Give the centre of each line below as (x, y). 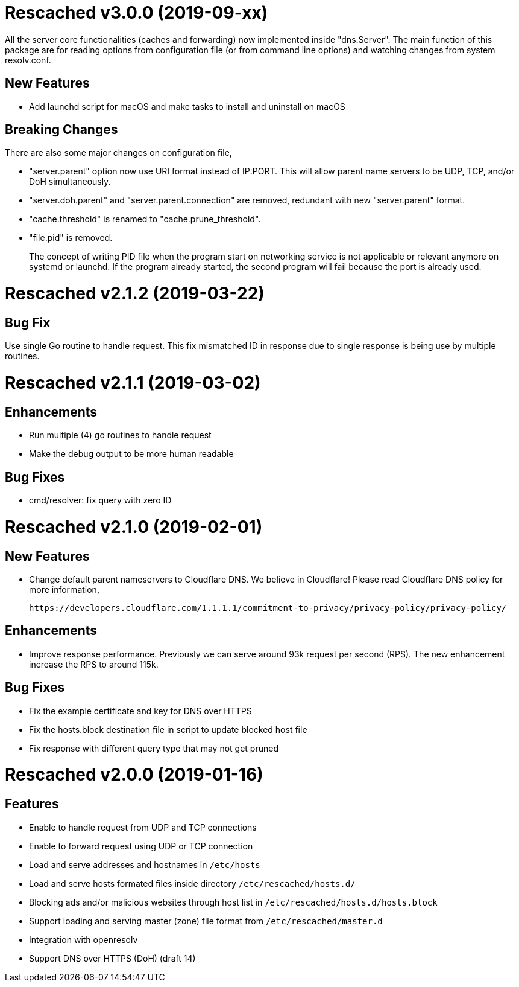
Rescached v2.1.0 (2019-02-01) (134, 527)
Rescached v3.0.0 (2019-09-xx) (137, 13)
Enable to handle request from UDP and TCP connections (143, 827)
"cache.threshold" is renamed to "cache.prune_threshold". (145, 219)
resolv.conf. (28, 60)
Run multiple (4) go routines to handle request (120, 435)
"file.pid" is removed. (71, 238)
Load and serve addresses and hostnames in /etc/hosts (145, 864)
